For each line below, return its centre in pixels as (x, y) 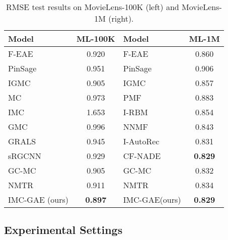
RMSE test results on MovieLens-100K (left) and (92, 7)
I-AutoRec (141, 141)
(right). (121, 18)
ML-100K (96, 38)
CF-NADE (142, 156)
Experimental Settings (63, 230)
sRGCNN (25, 156)
